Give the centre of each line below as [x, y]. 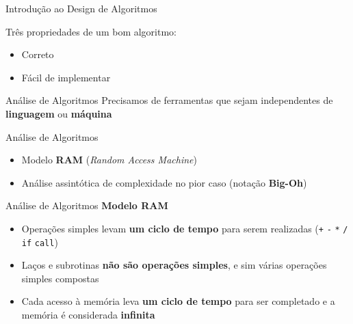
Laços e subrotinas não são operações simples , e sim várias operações [174, 265]
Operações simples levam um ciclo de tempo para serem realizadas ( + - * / [185, 228]
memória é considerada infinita [88, 315]
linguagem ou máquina [59, 113]
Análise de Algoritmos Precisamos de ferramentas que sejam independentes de [169, 100]
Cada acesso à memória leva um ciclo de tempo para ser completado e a [178, 301]
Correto [38, 54]
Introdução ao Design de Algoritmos [81, 8]
